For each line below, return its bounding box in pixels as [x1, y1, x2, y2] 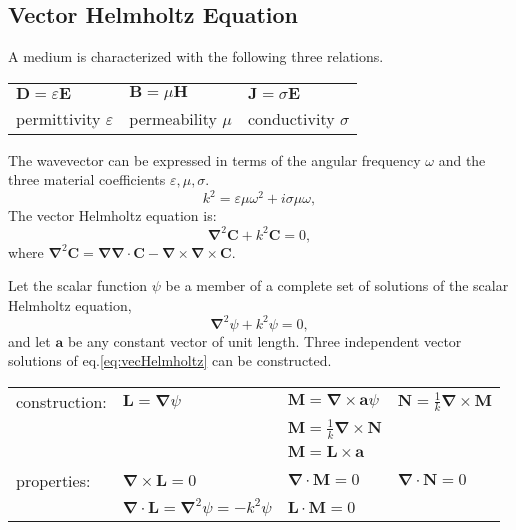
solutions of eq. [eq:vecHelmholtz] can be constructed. [8, 350, 332, 371]
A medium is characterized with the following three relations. [8, 46, 384, 67]
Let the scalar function [8, 275, 148, 296]
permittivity [16, 106, 101, 130]
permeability [129, 106, 217, 130]
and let [8, 330, 51, 351]
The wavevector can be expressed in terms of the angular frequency [8, 149, 421, 170]
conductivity [247, 106, 335, 130]
